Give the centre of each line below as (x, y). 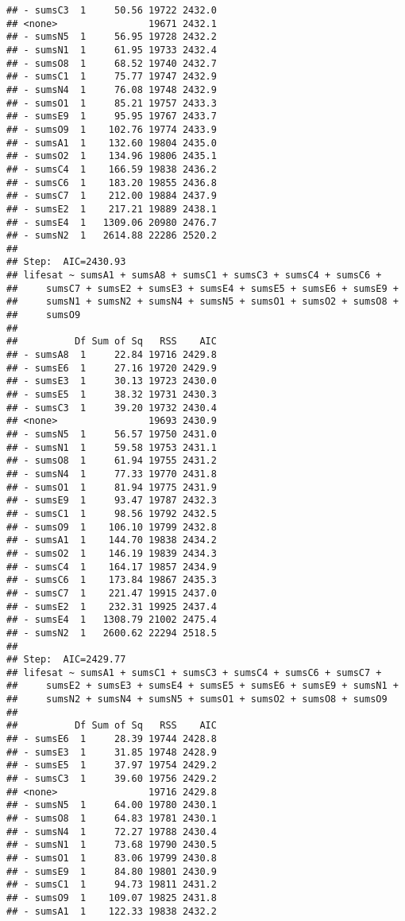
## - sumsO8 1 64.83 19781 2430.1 (112, 819)
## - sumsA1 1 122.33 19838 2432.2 (112, 911)
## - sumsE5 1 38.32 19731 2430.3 (112, 395)
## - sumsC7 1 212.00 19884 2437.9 (112, 196)
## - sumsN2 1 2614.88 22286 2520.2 (112, 236)
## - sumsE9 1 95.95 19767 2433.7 (112, 117)
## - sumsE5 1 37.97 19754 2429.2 (112, 766)
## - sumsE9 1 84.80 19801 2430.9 (112, 871)
